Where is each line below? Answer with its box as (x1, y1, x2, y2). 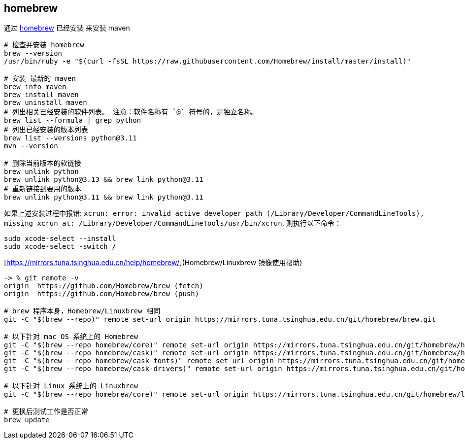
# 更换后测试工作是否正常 (4, 408, 88, 416)
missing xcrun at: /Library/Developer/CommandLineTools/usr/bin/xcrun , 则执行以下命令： (4, 219, 341, 228)
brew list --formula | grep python (4, 116, 141, 125)
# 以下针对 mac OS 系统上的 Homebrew (4, 333, 138, 341)
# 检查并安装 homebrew (4, 41, 84, 49)
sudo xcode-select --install (4, 235, 116, 243)
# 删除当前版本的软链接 (4, 159, 81, 168)
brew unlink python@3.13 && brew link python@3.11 (4, 175, 203, 184)
